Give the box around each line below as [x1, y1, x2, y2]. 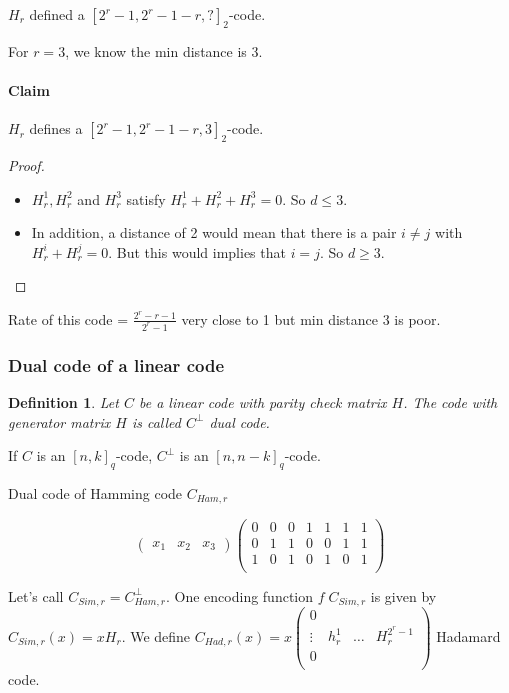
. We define [121, 625, 191, 646]
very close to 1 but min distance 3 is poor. [181, 308, 441, 329]
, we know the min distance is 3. [65, 40, 263, 61]
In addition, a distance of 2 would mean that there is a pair [31, 222, 397, 243]
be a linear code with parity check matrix [138, 392, 387, 413]
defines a [29, 118, 83, 139]
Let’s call [8, 585, 64, 606]
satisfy [126, 188, 166, 209]
